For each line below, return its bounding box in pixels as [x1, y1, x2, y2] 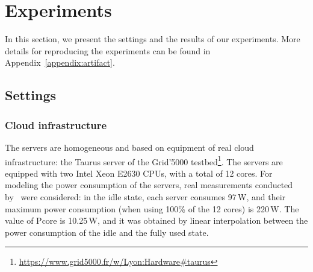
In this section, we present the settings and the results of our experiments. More [5, 33, 300, 45]
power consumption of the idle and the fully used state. [5, 226, 209, 238]
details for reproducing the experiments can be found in [5, 44, 211, 57]
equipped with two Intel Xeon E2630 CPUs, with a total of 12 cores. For [5, 166, 273, 179]
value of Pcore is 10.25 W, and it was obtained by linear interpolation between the [5, 214, 308, 227]
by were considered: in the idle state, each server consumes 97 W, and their [5, 190, 286, 203]
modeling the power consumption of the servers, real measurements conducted [5, 179, 293, 191]
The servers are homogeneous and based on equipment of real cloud [5, 141, 254, 153]
